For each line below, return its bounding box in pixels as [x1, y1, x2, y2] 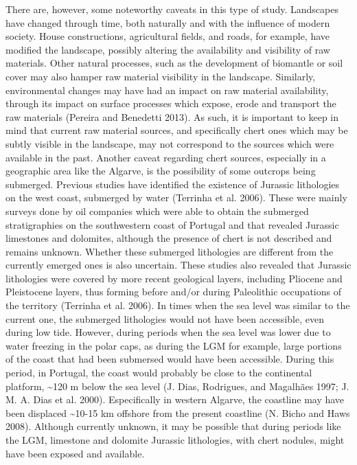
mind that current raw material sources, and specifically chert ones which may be [5, 123, 348, 137]
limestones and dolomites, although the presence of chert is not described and [5, 231, 332, 245]
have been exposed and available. [5, 446, 145, 460]
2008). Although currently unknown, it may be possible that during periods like [5, 419, 341, 433]
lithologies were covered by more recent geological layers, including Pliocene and [5, 271, 343, 285]
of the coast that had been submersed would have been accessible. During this [5, 352, 334, 366]
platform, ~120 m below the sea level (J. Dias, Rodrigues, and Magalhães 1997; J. [5, 378, 349, 393]
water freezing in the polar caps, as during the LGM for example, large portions [5, 338, 342, 352]
